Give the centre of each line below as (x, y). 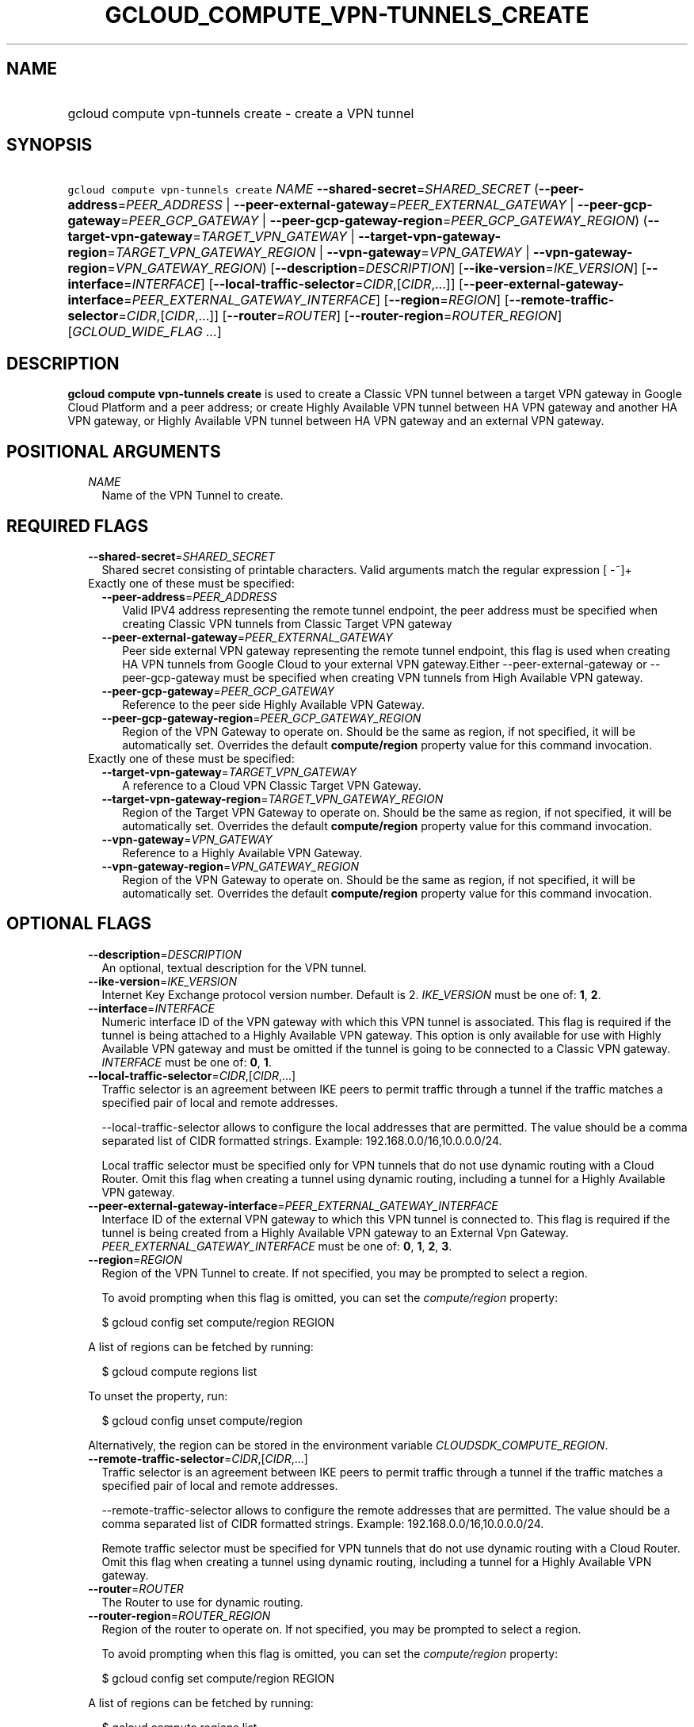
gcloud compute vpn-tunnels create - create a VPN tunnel (241, 113)
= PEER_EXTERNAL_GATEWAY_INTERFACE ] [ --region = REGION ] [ (316, 300)
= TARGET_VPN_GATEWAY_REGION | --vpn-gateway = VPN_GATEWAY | (318, 253)
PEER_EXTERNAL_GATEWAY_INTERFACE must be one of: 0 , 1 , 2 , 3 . (277, 1246)
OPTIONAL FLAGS (79, 924)
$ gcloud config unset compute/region (202, 1420)
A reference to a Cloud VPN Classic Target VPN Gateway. (272, 785)
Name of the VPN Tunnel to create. (193, 496)
